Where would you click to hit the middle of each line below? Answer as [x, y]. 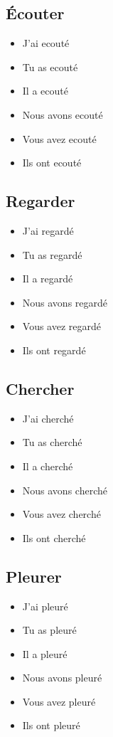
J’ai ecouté [46, 43]
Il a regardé [48, 279]
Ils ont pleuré [51, 725]
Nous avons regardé [65, 302]
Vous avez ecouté [59, 138]
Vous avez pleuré [59, 701]
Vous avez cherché [61, 514]
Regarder [41, 201]
